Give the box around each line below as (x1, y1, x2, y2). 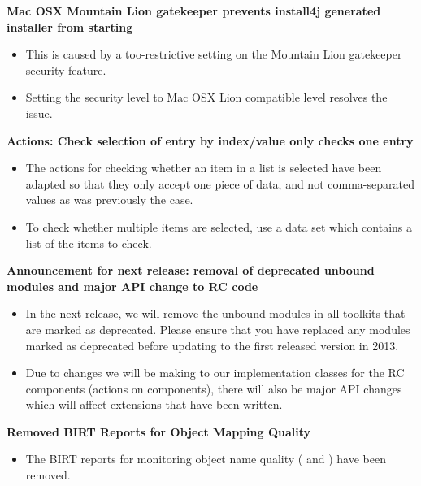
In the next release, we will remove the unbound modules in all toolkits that (25, 305, 406, 322)
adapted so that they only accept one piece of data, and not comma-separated (25, 175, 414, 192)
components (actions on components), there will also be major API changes (25, 380, 402, 397)
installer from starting (7, 18, 133, 35)
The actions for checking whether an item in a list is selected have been (25, 159, 382, 176)
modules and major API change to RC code (7, 277, 258, 294)
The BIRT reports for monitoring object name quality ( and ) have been (25, 450, 386, 467)
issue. (25, 104, 53, 121)
